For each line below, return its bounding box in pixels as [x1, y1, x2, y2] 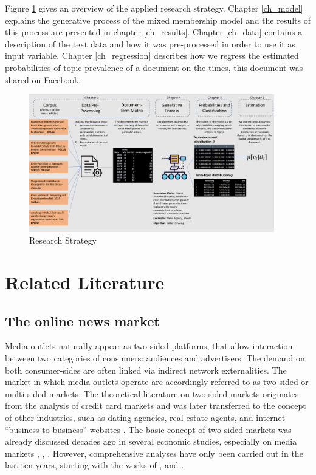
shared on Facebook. [5, 73, 81, 86]
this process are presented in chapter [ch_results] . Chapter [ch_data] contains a [5, 26, 303, 38]
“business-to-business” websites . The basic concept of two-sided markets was [5, 423, 292, 436]
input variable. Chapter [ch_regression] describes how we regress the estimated [5, 49, 299, 62]
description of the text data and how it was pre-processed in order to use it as [5, 37, 295, 50]
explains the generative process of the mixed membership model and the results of [5, 13, 311, 26]
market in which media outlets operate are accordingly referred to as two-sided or [5, 375, 309, 388]
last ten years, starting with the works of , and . [5, 459, 184, 471]
